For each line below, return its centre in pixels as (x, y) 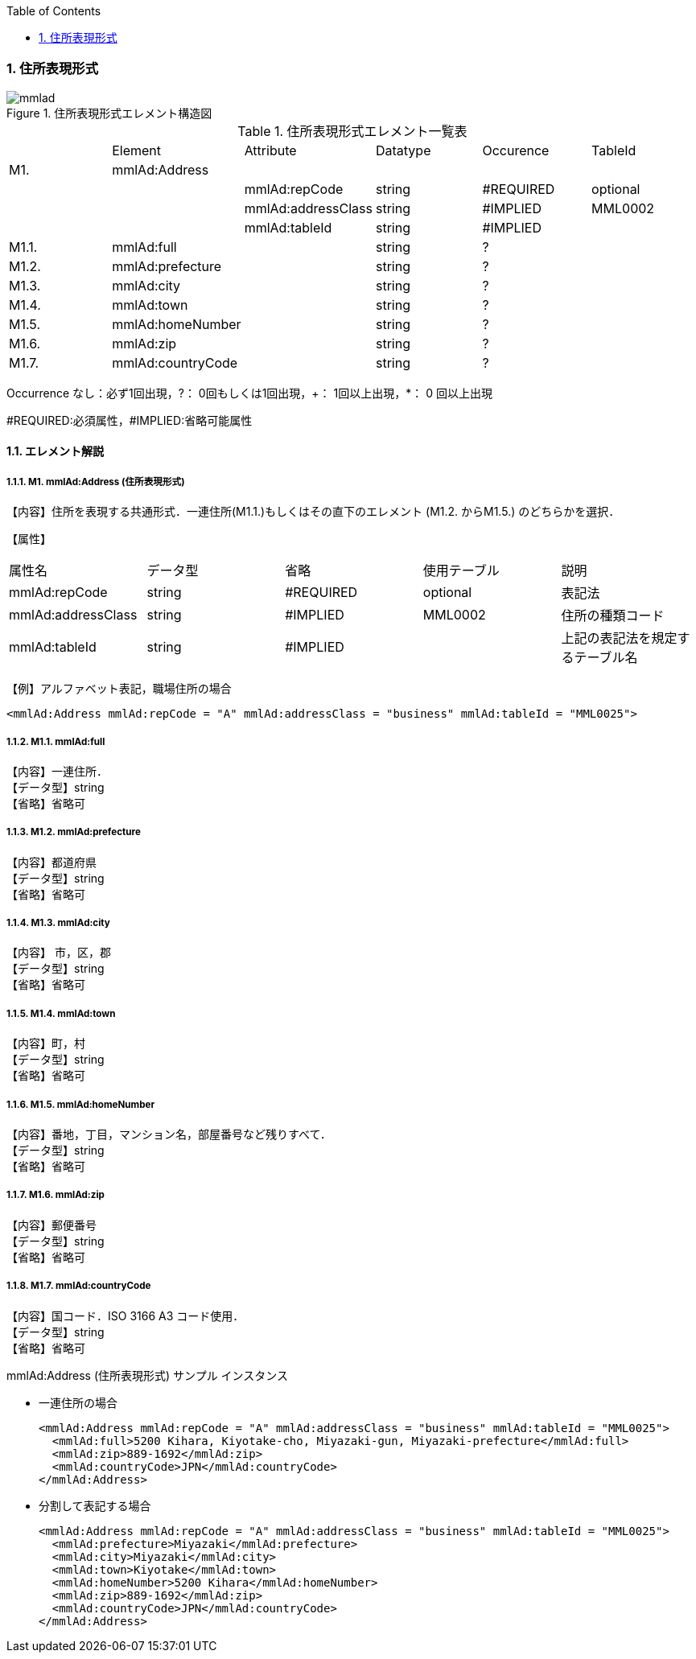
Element (137, 150)
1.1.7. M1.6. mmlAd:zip (56, 1195)
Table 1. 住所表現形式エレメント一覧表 (352, 131)
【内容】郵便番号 (51, 1225)
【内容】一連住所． (57, 771)
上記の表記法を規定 (619, 638)
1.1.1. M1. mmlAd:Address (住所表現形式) (96, 482)
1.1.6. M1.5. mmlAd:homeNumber (81, 1104)
